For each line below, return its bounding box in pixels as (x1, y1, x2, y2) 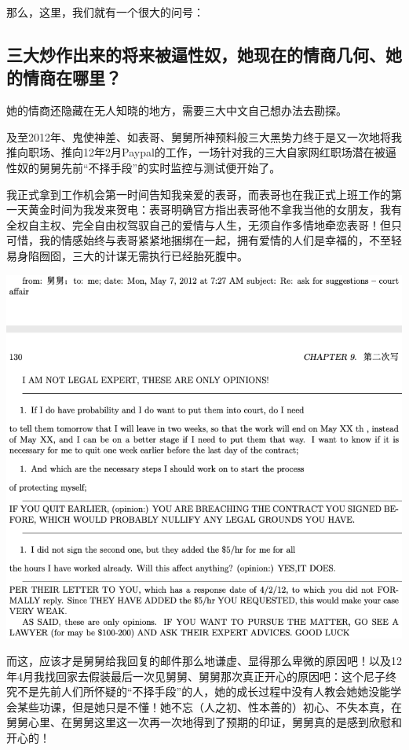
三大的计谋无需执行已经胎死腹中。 (71, 247, 248, 263)
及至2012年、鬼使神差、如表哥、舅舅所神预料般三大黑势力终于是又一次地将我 (6, 128, 402, 145)
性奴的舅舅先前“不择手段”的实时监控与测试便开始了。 (6, 159, 281, 175)
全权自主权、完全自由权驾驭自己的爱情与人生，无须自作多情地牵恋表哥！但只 (6, 216, 402, 233)
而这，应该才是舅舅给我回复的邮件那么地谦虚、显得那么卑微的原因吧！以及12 (6, 653, 402, 669)
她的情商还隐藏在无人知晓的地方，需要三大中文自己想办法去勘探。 (6, 102, 347, 119)
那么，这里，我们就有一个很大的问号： (6, 4, 204, 20)
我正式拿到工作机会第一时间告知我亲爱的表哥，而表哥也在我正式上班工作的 (6, 186, 391, 202)
